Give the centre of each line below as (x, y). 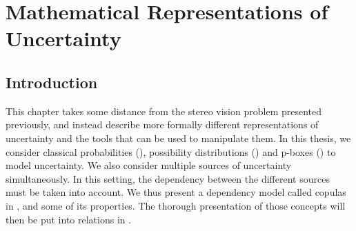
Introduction (52, 82)
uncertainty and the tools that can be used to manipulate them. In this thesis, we (178, 138)
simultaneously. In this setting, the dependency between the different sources (168, 178)
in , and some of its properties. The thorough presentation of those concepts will (176, 205)
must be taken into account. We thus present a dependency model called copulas (176, 192)
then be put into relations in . (69, 219)
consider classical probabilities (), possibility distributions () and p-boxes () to (171, 151)
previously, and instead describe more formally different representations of (162, 124)
